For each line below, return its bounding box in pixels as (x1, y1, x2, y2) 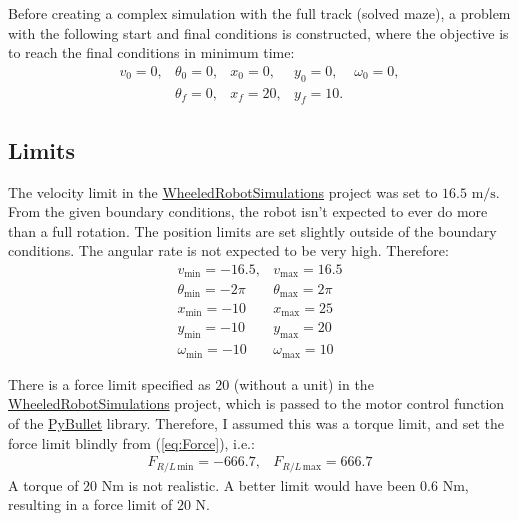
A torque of (8, 474, 79, 495)
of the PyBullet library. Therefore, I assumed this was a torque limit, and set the (8, 412, 505, 433)
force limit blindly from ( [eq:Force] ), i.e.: (8, 432, 255, 453)
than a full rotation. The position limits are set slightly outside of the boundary (8, 220, 497, 241)
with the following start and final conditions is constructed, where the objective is (8, 22, 509, 43)
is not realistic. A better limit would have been (128, 474, 416, 495)
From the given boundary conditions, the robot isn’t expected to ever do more (8, 201, 488, 222)
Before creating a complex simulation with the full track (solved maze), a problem (8, 3, 511, 23)
